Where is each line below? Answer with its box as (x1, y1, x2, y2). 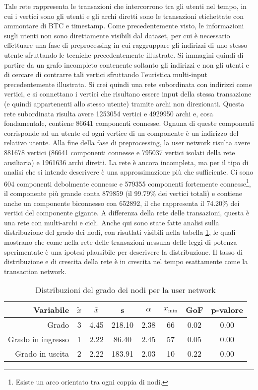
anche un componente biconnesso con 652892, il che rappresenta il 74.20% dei (4, 197, 240, 208)
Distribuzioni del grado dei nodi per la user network (35, 284, 216, 296)
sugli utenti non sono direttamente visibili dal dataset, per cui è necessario (4, 30, 230, 40)
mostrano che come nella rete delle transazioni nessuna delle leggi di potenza (4, 236, 237, 247)
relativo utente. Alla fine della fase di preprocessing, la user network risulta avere (4, 137, 251, 148)
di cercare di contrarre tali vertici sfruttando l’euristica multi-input (4, 69, 208, 80)
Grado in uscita (15, 348, 69, 360)
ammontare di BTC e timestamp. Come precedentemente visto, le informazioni (4, 20, 244, 31)
